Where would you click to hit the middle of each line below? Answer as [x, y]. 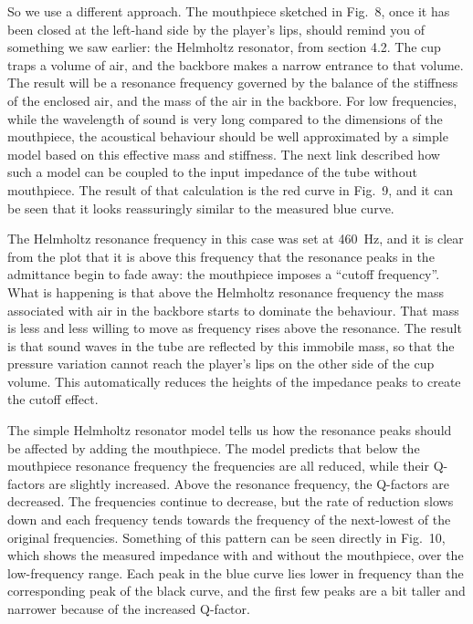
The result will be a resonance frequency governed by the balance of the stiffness [233, 83]
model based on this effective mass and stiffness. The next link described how [224, 154]
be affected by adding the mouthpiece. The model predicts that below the [214, 447]
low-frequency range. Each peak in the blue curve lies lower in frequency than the [236, 572]
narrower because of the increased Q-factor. [129, 608]
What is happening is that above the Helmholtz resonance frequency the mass [226, 291]
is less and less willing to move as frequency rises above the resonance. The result [235, 328]
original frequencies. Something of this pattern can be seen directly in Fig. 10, [226, 537]
